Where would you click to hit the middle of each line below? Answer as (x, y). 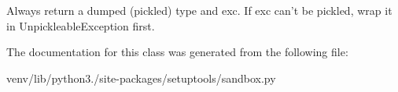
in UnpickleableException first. (81, 25)
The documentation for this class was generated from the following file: (177, 52)
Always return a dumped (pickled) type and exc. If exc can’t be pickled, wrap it (199, 10)
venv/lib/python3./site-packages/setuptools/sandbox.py (141, 78)
